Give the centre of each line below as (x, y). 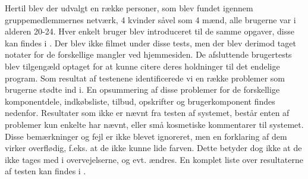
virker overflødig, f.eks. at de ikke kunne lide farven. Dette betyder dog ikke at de (153, 148)
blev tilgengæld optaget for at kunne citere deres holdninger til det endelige (142, 66)
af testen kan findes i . (45, 171)
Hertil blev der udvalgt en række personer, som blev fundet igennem (129, 8)
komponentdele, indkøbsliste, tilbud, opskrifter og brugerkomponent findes (140, 101)
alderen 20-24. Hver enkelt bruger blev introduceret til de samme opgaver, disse (150, 31)
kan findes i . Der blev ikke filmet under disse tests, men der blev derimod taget (150, 43)
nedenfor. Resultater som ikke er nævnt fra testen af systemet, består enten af (147, 113)
